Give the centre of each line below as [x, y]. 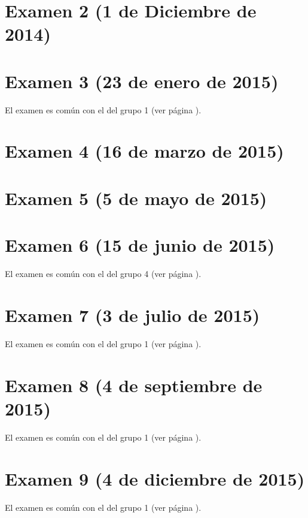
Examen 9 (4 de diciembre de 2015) [155, 478]
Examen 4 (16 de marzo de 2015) [144, 151]
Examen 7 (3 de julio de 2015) [132, 314]
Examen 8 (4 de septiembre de [134, 385]
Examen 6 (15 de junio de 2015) [140, 245]
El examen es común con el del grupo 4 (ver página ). [103, 274]
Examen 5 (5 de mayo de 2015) [136, 198]
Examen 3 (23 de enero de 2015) [142, 81]
